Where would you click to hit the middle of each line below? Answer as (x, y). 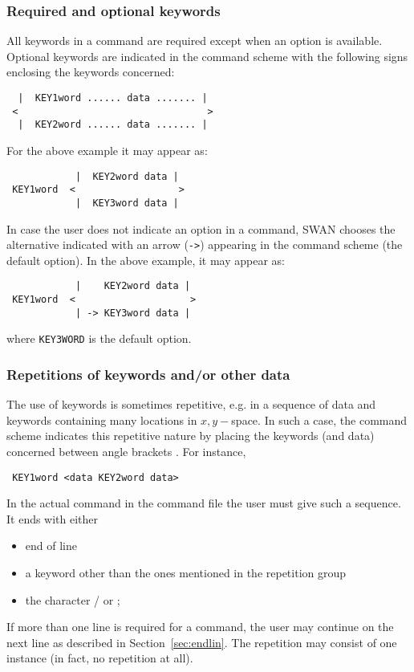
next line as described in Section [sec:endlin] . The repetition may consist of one (202, 642)
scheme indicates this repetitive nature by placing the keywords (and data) (191, 436)
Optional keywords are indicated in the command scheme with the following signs (207, 56)
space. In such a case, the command (319, 419)
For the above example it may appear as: (107, 150)
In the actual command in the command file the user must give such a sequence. (204, 503)
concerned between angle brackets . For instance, (126, 451)
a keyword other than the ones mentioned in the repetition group (186, 573)
